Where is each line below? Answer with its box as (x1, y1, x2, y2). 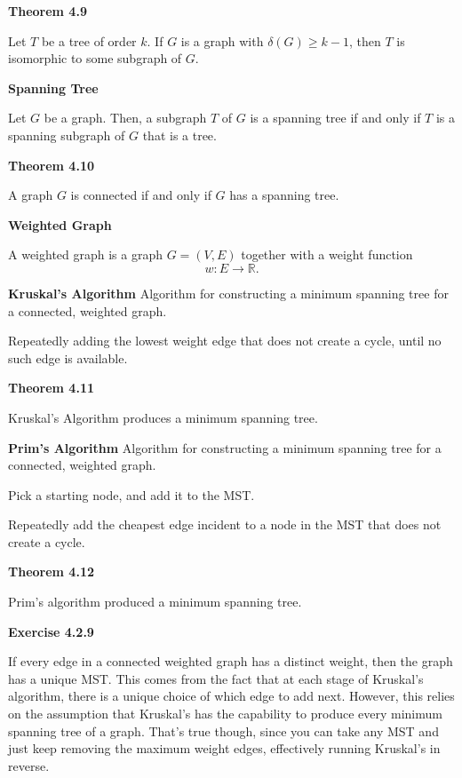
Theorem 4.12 (8, 562, 94, 581)
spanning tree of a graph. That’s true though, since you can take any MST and (8, 721, 439, 740)
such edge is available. (8, 348, 128, 367)
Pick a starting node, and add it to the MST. (8, 485, 255, 504)
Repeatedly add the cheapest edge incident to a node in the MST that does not (8, 515, 442, 534)
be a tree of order (41, 31, 137, 50)
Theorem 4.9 (8, 2, 87, 20)
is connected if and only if (70, 186, 211, 204)
